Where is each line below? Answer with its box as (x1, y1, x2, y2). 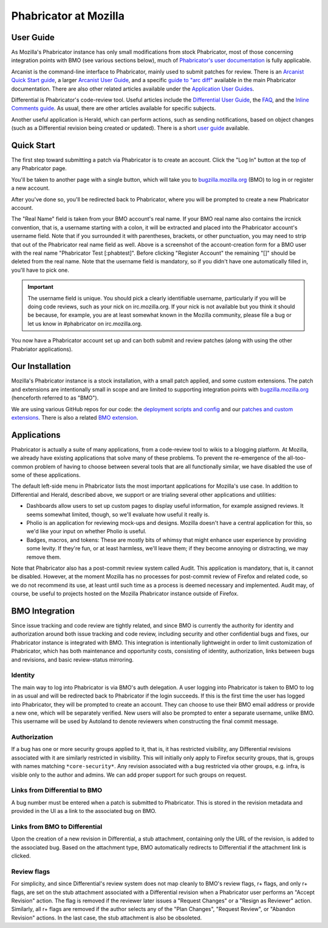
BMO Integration (11, 606, 75, 616)
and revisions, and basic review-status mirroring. (11, 656, 134, 663)
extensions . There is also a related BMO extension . (11, 414, 138, 421)
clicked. (11, 852, 31, 860)
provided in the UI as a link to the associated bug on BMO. (11, 808, 157, 815)
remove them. (26, 553, 61, 561)
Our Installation (11, 361, 71, 372)
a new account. (11, 184, 50, 192)
